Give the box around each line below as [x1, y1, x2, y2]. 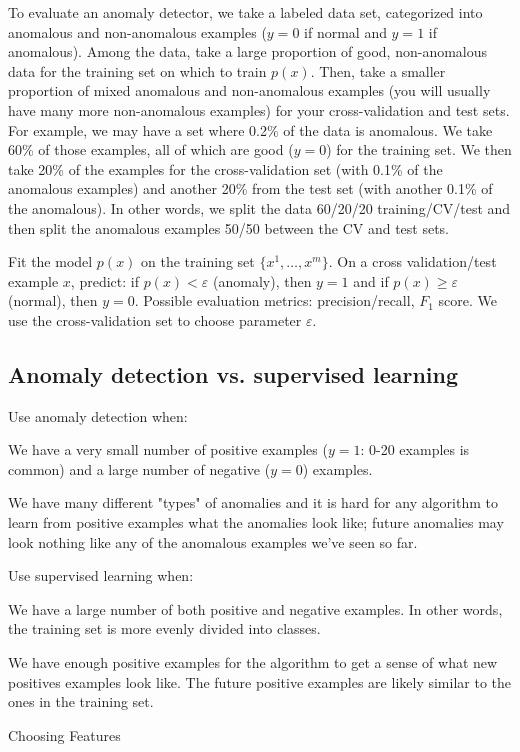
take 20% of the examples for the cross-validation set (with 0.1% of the [8, 158, 443, 179]
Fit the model [8, 251, 93, 272]
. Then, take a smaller [310, 60, 446, 81]
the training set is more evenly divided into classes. [8, 618, 321, 639]
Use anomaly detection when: [8, 405, 188, 426]
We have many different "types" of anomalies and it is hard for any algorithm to [8, 492, 498, 513]
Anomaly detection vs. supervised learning [8, 358, 459, 389]
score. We [438, 290, 498, 311]
